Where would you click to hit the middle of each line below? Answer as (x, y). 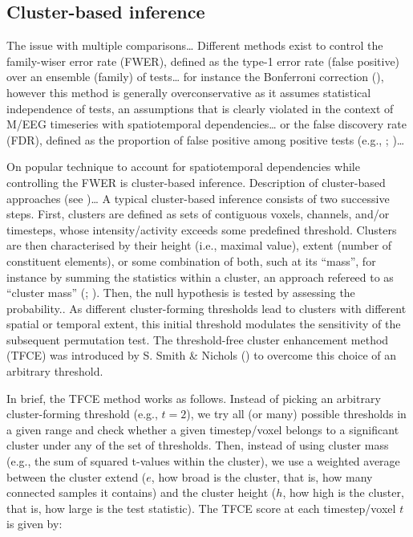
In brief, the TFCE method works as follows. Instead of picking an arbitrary (194, 398)
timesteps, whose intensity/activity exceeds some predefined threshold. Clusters (202, 229)
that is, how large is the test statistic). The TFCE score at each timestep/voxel (201, 508)
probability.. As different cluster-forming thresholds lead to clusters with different (206, 308)
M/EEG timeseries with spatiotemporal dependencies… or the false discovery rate (206, 124)
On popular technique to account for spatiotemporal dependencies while (183, 167)
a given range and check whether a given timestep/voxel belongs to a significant (203, 429)
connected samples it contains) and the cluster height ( (142, 492)
